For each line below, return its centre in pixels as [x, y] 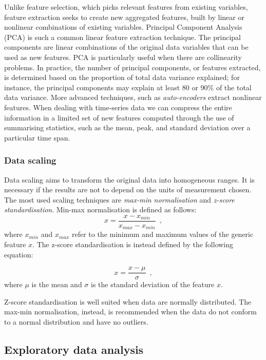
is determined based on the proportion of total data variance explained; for [122, 77]
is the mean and [57, 284]
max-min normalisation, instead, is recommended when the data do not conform [130, 312]
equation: [19, 254]
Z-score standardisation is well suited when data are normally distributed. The [128, 301]
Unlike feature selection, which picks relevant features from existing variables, [126, 7]
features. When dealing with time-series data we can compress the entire [118, 107]
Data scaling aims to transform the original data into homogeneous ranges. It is [129, 179]
